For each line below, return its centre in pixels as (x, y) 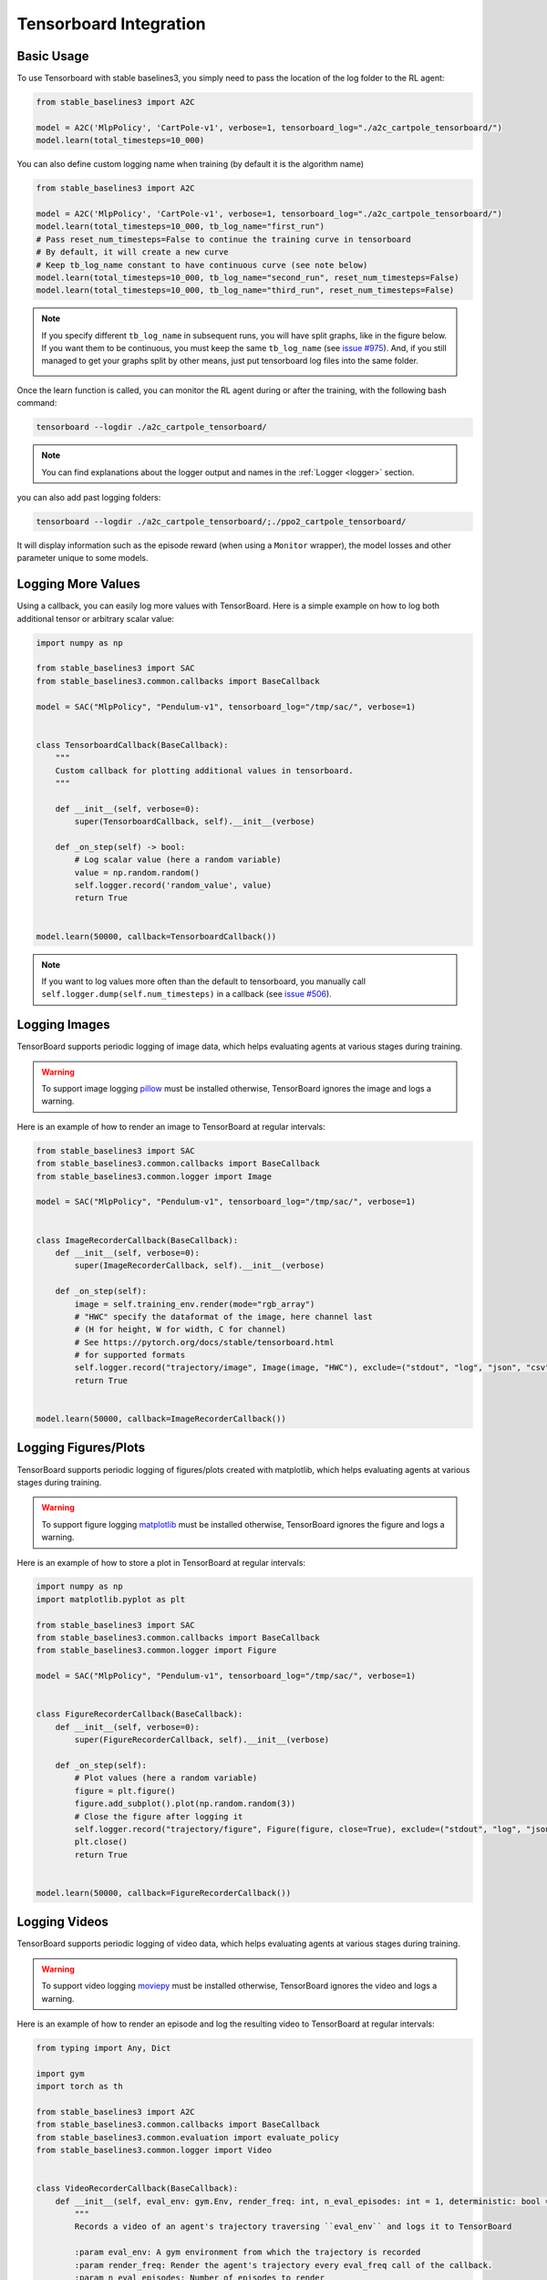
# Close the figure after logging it (159, 1816)
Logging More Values (78, 584)
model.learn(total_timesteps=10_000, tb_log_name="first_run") (181, 227)
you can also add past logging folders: (89, 497)
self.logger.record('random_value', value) (173, 886)
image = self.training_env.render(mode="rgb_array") (195, 1304)
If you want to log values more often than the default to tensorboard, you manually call (204, 981)
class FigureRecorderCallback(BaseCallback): (139, 1714)
